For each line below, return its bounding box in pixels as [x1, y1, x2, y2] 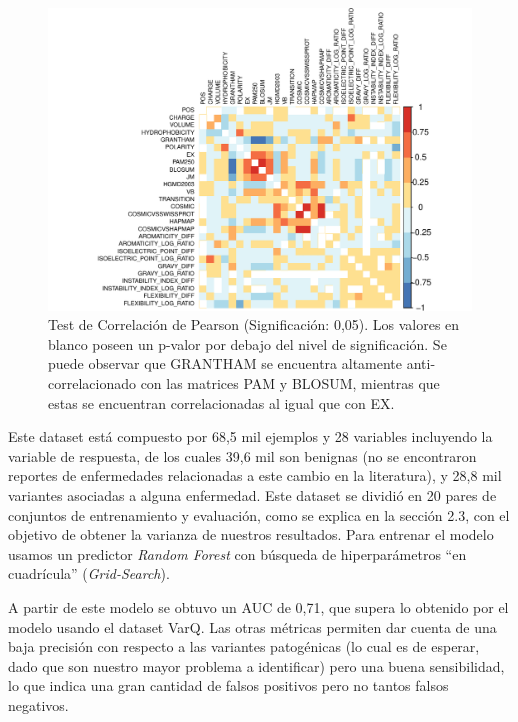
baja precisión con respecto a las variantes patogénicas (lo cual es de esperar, [8, 636, 480, 657]
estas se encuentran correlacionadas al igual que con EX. [48, 392, 395, 413]
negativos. [8, 694, 69, 715]
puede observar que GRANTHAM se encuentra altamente [48, 353, 403, 374]
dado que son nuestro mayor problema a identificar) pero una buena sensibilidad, [8, 655, 505, 676]
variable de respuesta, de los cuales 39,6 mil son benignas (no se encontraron [8, 445, 477, 466]
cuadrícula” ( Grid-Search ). [8, 563, 170, 584]
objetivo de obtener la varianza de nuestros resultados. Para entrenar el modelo [8, 524, 494, 545]
